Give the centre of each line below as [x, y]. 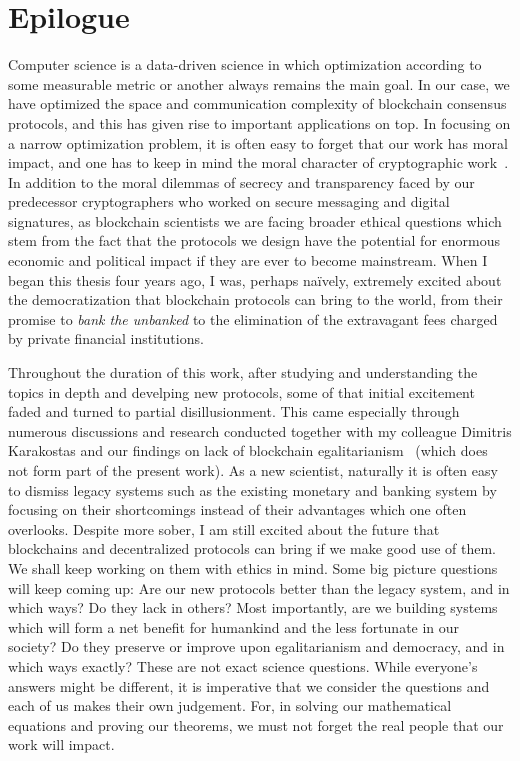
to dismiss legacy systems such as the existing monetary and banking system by [252, 489]
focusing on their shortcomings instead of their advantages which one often [237, 509]
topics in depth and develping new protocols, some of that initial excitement [241, 391]
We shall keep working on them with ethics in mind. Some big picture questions [253, 567]
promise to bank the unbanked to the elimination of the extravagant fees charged [253, 318]
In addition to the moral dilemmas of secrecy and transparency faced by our [241, 181]
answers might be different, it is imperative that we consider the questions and [249, 685]
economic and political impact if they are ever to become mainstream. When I [248, 260]
